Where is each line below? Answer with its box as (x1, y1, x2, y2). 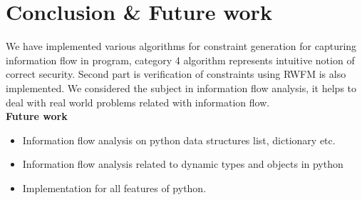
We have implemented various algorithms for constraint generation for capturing (6, 39, 357, 54)
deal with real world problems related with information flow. (6, 94, 270, 109)
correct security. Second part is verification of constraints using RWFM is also (6, 66, 346, 81)
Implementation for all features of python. (22, 180, 207, 195)
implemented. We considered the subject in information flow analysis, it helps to (6, 80, 357, 95)
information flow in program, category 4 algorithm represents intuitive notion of (6, 52, 355, 67)
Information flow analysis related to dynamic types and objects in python (22, 156, 343, 171)
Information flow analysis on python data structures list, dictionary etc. (22, 132, 336, 147)
